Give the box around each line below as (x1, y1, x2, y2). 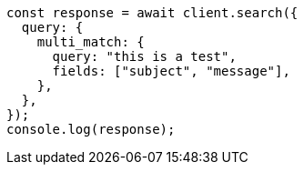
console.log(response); (6, 122, 176, 137)
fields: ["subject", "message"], (52, 64, 290, 78)
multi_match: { (36, 35, 145, 49)
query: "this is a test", (52, 49, 237, 64)
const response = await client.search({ (6, 5, 299, 20)
